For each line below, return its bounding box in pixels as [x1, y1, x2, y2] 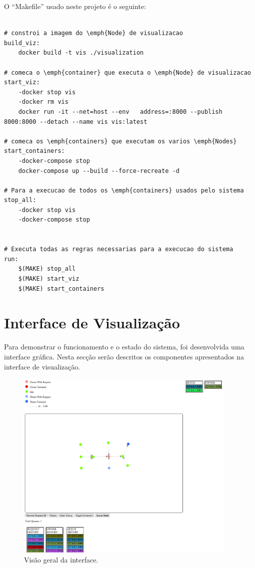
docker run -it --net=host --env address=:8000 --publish [18, 108, 222, 115]
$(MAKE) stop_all [18, 265, 76, 273]
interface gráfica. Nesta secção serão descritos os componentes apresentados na [4, 351, 244, 361]
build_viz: [4, 39, 40, 47]
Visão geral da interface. [24, 554, 98, 564]
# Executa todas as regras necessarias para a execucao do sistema [4, 246, 233, 253]
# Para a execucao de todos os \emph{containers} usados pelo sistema [4, 186, 244, 194]
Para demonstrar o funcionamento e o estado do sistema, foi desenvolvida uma [4, 341, 244, 352]
